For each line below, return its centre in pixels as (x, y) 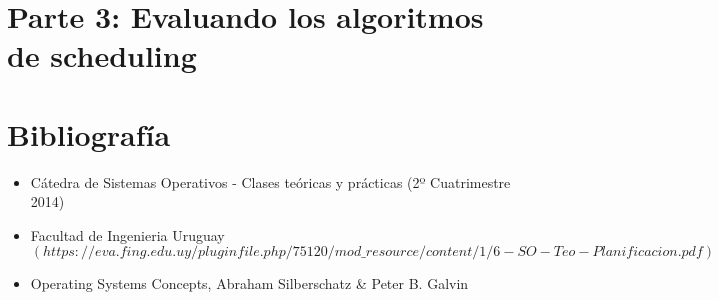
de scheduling (102, 55)
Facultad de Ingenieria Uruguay (127, 234)
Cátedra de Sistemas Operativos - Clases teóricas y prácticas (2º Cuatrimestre (270, 181)
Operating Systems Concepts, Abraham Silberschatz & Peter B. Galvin (249, 283)
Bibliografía (89, 133)
